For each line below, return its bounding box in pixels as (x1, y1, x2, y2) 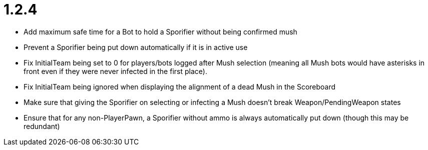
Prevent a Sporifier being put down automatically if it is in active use (24, 42, 248, 51)
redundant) (24, 121, 60, 130)
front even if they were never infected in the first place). (24, 66, 207, 75)
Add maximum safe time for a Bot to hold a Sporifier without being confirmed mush (24, 27, 297, 36)
